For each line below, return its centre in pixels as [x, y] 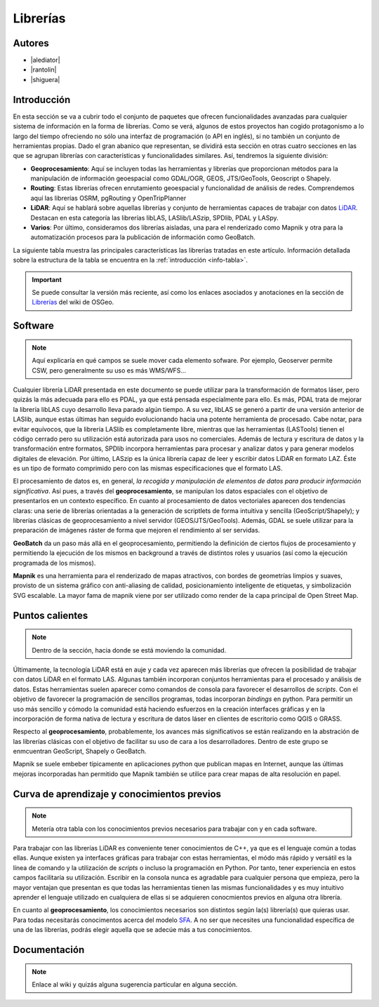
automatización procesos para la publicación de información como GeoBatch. [143, 237]
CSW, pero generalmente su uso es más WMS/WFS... [109, 370]
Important [47, 279]
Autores [31, 43]
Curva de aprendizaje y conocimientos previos [117, 794]
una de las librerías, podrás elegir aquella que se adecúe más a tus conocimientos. [133, 930]
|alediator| [45, 60]
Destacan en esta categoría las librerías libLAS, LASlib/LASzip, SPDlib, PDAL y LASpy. [154, 218]
